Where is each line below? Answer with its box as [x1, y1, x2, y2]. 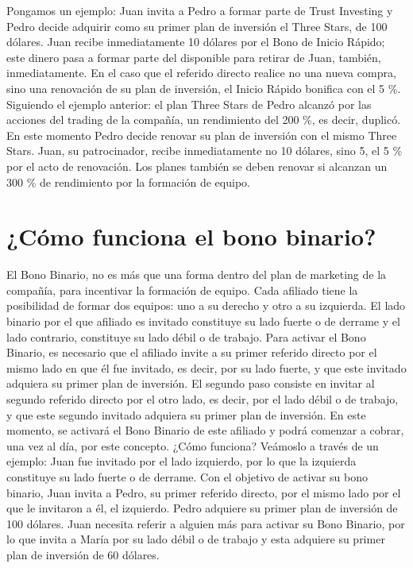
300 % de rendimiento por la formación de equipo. [6, 173, 250, 190]
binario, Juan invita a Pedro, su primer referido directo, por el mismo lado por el [6, 484, 401, 500]
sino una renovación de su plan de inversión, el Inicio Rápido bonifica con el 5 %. [6, 79, 401, 96]
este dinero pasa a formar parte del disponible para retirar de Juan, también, [6, 48, 381, 65]
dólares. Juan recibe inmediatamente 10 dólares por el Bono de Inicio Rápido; [6, 33, 385, 50]
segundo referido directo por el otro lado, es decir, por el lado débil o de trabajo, [6, 391, 399, 407]
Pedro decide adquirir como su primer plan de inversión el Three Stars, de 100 [6, 17, 388, 34]
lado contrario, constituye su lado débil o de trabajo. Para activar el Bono [6, 328, 366, 345]
